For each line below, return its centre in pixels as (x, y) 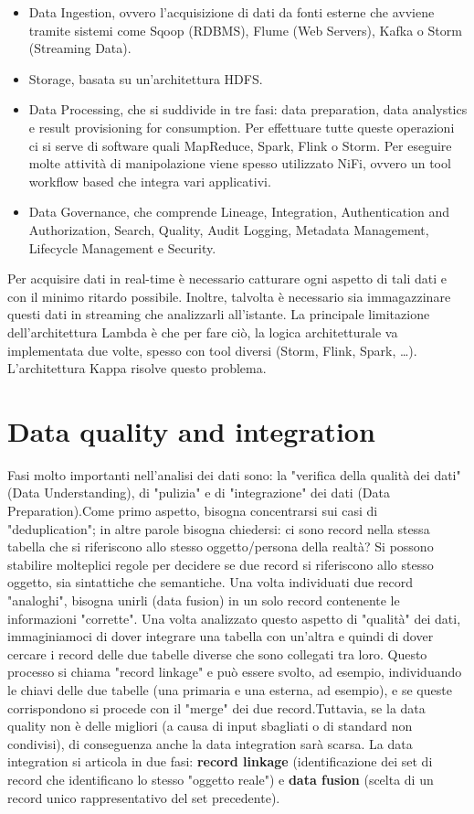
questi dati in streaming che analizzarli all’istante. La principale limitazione (219, 314)
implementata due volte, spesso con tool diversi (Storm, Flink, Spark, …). (212, 350)
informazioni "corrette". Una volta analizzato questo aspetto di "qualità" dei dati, (234, 618)
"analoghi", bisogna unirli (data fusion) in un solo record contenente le (204, 600)
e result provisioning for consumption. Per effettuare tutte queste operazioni (242, 127)
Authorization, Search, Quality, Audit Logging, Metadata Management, (229, 229)
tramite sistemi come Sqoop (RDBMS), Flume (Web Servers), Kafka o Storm (245, 30)
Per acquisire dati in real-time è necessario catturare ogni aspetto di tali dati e (227, 278)
